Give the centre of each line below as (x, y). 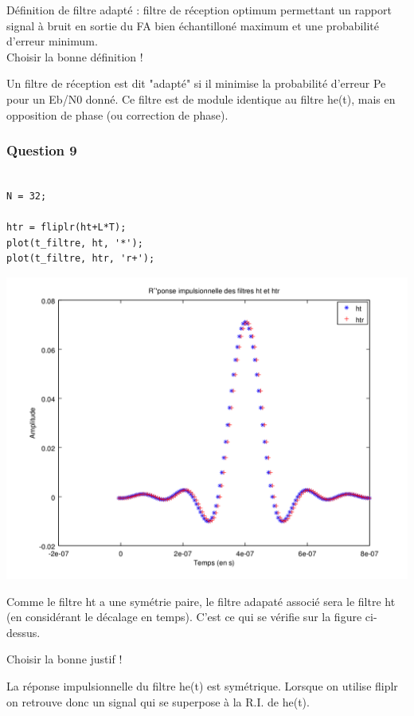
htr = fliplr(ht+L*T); (66, 228)
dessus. (23, 632)
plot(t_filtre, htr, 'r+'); (81, 259)
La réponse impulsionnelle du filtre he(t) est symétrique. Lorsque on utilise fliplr (202, 685)
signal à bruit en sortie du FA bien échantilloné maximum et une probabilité (193, 25)
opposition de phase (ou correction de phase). (117, 114)
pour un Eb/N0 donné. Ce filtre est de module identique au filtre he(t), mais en (201, 98)
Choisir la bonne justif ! (64, 659)
